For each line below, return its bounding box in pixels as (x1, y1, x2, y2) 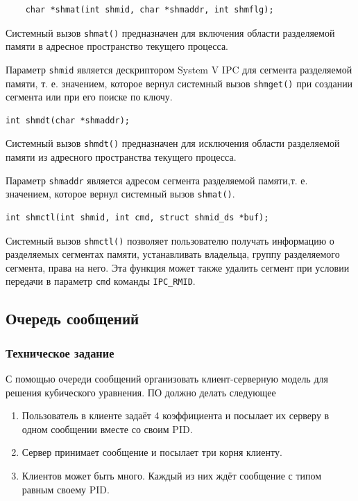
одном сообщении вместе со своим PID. (22, 421, 193, 436)
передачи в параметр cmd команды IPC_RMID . (6, 274, 196, 288)
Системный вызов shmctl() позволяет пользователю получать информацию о (6, 233, 334, 247)
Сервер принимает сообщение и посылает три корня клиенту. (22, 445, 282, 459)
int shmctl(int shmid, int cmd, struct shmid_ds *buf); (6, 212, 269, 222)
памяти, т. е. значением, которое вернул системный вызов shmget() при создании (6, 76, 353, 90)
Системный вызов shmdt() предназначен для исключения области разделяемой (6, 136, 340, 150)
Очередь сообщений (6, 308, 139, 329)
